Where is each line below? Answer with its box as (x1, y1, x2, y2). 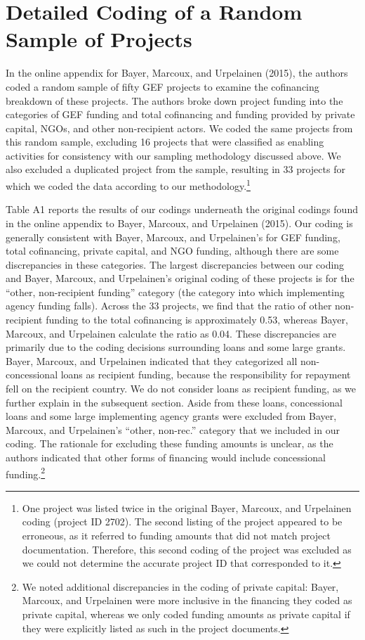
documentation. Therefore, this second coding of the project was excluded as (22, 542, 352, 556)
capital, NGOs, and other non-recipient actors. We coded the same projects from (6, 120, 353, 135)
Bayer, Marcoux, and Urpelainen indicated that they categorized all (6, 353, 298, 368)
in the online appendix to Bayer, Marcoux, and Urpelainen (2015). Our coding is (6, 215, 353, 230)
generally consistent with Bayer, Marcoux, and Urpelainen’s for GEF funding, (6, 229, 340, 244)
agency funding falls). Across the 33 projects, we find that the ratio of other (6, 298, 332, 313)
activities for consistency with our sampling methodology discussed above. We (6, 148, 341, 162)
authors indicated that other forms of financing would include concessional (6, 450, 326, 464)
